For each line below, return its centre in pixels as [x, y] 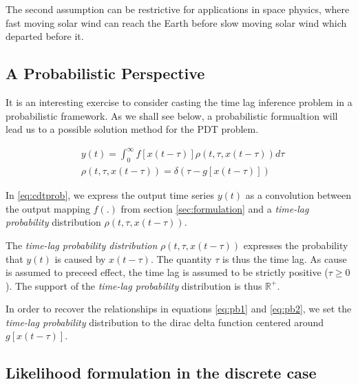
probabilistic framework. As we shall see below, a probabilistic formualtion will [172, 115]
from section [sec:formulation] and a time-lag [215, 208]
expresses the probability [296, 245]
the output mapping [48, 208]
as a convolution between [298, 195]
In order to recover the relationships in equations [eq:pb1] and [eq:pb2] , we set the [179, 309]
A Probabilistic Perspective [105, 73]
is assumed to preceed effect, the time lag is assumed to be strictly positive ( [167, 272]
